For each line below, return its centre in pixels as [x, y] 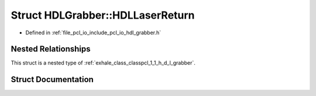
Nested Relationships [51, 49]
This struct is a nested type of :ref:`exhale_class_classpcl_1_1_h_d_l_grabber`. [103, 63]
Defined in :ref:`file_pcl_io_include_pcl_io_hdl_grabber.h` [93, 33]
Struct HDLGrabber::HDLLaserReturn [103, 15]
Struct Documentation [52, 79]
